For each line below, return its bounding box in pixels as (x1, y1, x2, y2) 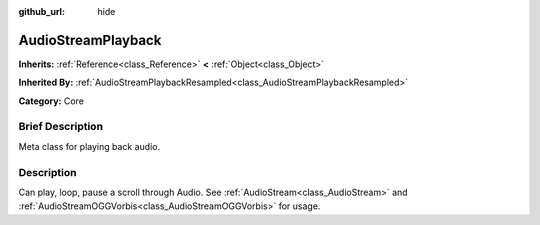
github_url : (18, 6, 65, 17)
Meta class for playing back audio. (18, 140, 160, 152)
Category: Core (18, 95, 85, 107)
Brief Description (18, 120, 104, 134)
